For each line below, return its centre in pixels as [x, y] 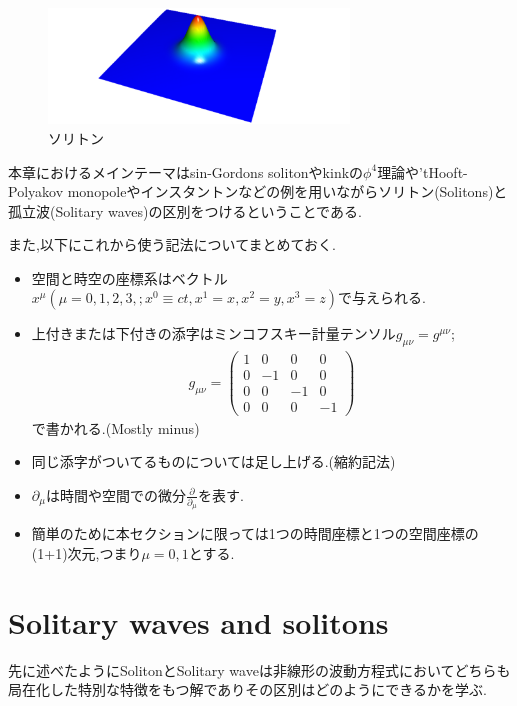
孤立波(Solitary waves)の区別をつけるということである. [185, 210]
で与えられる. [381, 297]
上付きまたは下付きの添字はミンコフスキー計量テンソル [213, 333]
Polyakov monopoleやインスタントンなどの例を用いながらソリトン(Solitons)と [258, 191]
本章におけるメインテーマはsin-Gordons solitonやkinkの [186, 171]
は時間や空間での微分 [115, 494]
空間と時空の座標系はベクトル [129, 277]
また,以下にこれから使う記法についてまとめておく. [172, 244]
